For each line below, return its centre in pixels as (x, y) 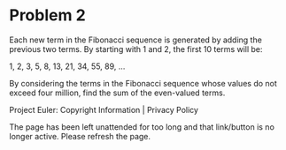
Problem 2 (47, 15)
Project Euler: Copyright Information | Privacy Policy (104, 109)
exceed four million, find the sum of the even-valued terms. (117, 93)
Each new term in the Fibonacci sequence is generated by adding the (136, 40)
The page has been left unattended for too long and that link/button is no (142, 127)
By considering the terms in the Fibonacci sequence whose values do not (143, 83)
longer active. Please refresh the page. (80, 136)
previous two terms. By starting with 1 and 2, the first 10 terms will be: (136, 49)
